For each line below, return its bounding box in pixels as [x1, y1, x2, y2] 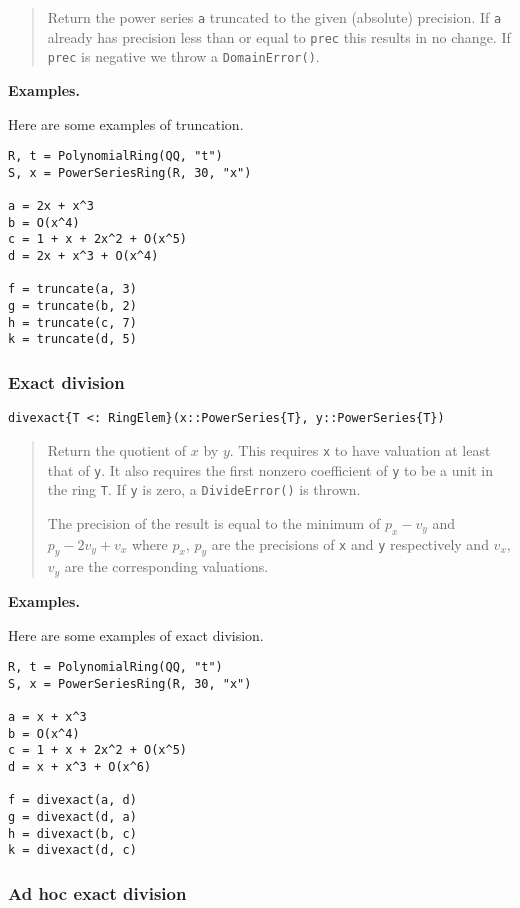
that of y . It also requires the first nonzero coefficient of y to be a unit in [47, 459, 494, 480]
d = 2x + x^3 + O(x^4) [8, 249, 159, 264]
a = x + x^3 [8, 710, 87, 725]
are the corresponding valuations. [64, 556, 269, 577]
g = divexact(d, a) [8, 810, 137, 825]
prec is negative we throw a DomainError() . [47, 46, 320, 67]
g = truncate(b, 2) [8, 299, 137, 314]
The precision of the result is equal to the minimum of [47, 512, 381, 533]
